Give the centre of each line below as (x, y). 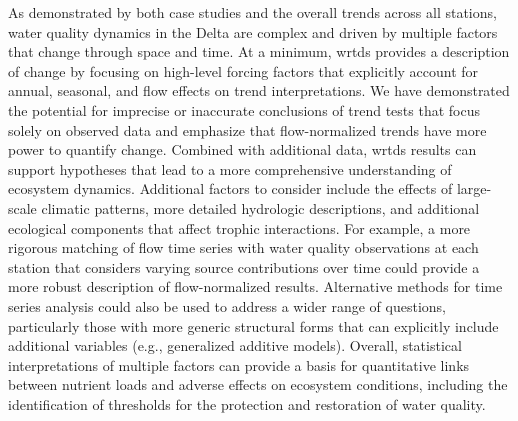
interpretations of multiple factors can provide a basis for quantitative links (239, 364)
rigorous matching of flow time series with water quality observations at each (243, 247)
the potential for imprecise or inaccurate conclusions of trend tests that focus (244, 109)
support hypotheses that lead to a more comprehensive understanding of (230, 168)
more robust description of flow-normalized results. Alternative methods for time (255, 286)
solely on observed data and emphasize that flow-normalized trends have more (247, 129)
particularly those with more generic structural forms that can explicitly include (253, 325)
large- (474, 188)
